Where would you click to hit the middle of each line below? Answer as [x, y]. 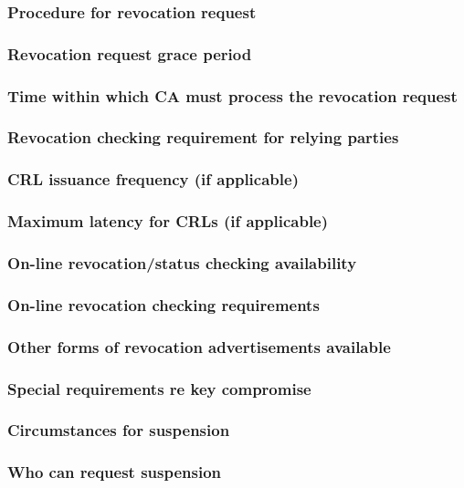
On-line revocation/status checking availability [182, 262]
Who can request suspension [115, 472]
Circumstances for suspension [119, 430]
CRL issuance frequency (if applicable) [153, 179]
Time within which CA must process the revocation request [232, 95]
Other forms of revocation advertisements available [199, 346]
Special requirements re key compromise [159, 388]
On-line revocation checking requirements [163, 304]
